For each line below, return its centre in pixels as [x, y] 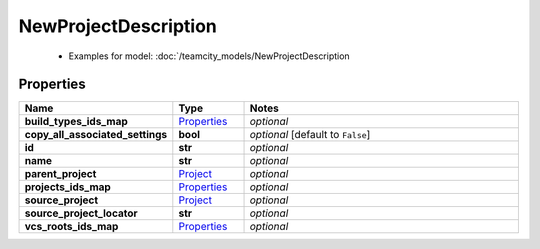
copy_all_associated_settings [96, 135]
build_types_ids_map [76, 122]
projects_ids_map [68, 187]
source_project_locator [81, 213]
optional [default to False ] [310, 135]
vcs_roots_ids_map [71, 227]
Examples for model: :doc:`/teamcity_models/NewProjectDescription [209, 56]
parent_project [60, 174]
